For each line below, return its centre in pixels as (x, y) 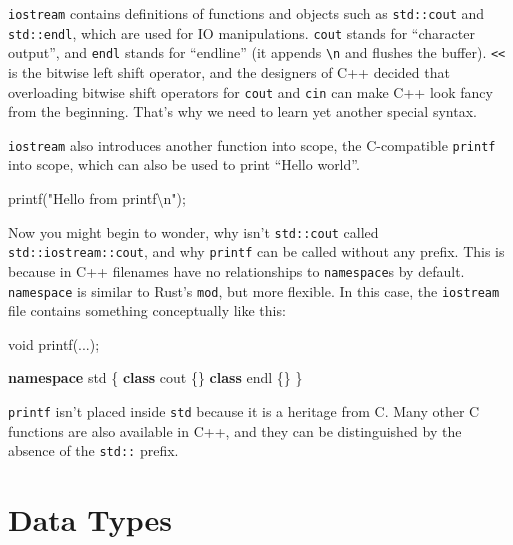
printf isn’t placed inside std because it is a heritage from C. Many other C (244, 411)
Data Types (90, 519)
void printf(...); (54, 343)
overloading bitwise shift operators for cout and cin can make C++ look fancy (250, 91)
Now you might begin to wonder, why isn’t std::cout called (193, 231)
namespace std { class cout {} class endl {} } (155, 377)
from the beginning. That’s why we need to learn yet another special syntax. (242, 111)
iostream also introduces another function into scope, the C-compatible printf (252, 144)
